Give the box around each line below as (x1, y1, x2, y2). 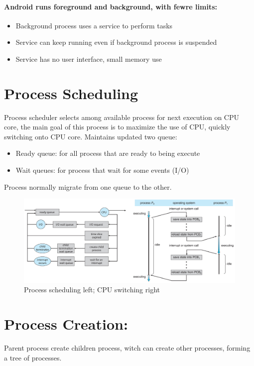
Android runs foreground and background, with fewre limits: (4, 1, 217, 11)
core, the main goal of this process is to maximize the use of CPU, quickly (4, 122, 231, 132)
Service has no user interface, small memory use (15, 53, 162, 64)
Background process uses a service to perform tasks (15, 20, 173, 30)
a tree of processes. (4, 352, 62, 363)
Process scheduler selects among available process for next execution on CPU (4, 112, 239, 122)
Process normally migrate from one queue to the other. (4, 181, 172, 192)
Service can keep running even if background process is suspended (15, 37, 217, 47)
